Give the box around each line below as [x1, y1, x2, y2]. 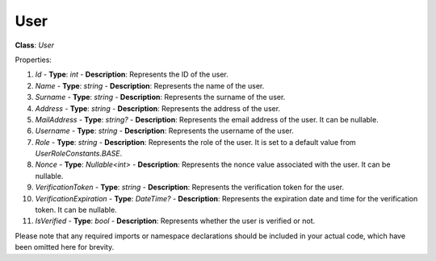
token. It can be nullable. [35, 205, 117, 215]
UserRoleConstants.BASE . [35, 149, 123, 159]
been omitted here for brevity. [15, 242, 115, 252]
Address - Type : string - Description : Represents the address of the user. [35, 103, 281, 113]
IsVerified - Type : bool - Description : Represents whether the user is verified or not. [35, 216, 316, 226]
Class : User [15, 40, 55, 50]
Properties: [15, 55, 52, 64]
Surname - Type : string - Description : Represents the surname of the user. [35, 93, 286, 102]
